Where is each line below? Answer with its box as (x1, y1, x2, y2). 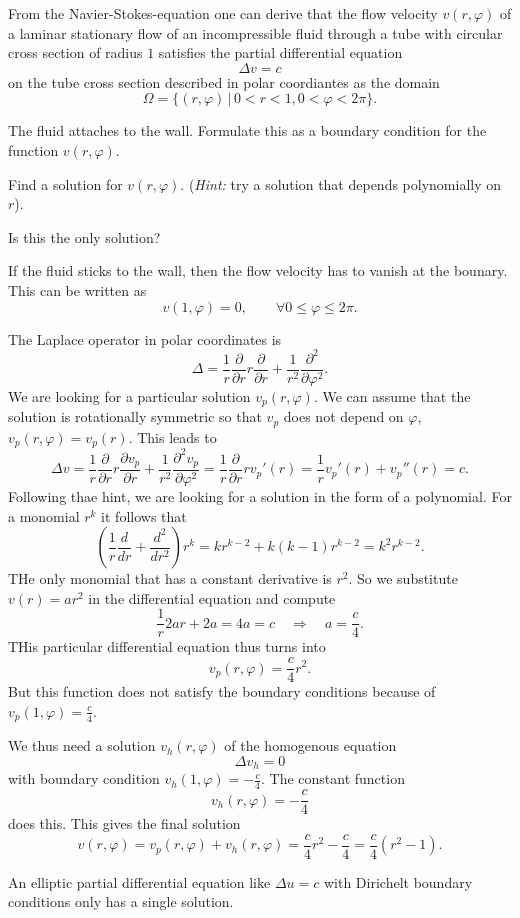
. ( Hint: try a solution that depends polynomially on (180, 173, 502, 194)
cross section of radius (8, 42, 143, 63)
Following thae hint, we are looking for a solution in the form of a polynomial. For (8, 486, 512, 507)
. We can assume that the (313, 385, 471, 406)
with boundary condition (8, 768, 160, 789)
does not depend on (283, 406, 404, 427)
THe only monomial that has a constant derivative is (8, 568, 332, 589)
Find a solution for (8, 173, 123, 194)
